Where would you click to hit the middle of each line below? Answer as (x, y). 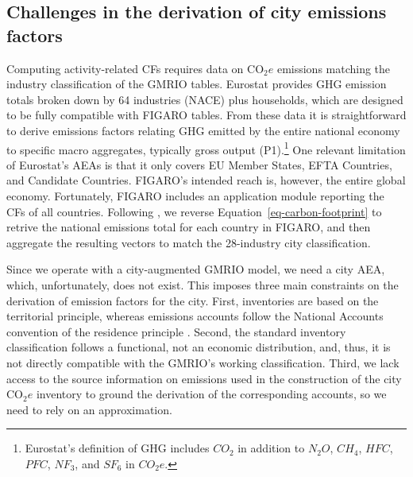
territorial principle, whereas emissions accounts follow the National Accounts (195, 316)
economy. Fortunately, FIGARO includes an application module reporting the (195, 196)
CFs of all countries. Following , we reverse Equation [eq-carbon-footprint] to (194, 211)
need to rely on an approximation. (89, 409)
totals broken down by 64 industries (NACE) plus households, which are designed (205, 99)
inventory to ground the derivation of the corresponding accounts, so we (211, 394)
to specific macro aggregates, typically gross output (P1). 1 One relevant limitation (206, 148)
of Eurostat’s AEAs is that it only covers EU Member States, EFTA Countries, (199, 164)
